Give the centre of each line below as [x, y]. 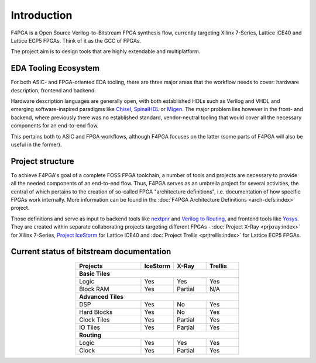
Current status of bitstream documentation [91, 252]
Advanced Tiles [102, 296]
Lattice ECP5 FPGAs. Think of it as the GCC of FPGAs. [76, 40]
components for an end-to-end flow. [55, 126]
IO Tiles [90, 327]
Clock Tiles [95, 320]
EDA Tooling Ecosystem [55, 68]
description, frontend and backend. [53, 90]
